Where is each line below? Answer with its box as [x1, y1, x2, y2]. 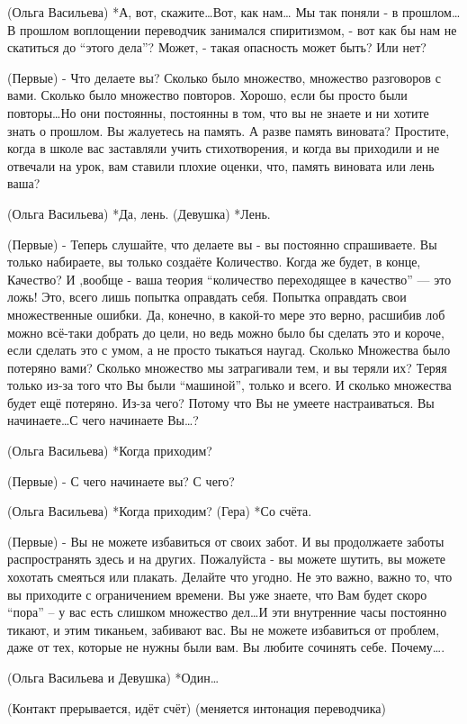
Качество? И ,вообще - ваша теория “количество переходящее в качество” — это [7, 269, 452, 288]
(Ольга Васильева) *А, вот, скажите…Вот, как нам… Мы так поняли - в [7, 3, 399, 21]
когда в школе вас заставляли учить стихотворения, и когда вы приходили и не [7, 139, 440, 158]
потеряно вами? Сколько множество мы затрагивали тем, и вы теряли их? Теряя [7, 357, 447, 376]
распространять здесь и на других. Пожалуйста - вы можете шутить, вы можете [7, 549, 446, 568]
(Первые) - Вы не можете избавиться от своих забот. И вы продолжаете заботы [7, 531, 445, 550]
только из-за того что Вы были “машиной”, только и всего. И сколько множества [7, 376, 452, 394]
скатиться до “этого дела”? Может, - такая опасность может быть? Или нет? [7, 38, 427, 57]
